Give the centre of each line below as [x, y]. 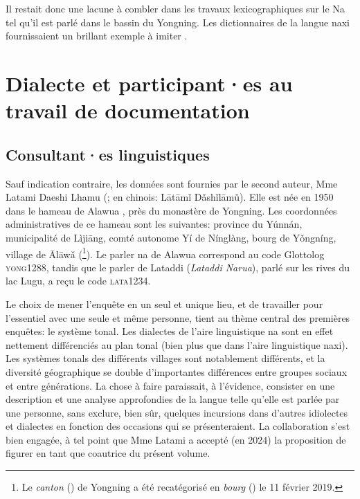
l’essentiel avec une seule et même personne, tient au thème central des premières [178, 317]
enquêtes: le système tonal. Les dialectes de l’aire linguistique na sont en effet [170, 331]
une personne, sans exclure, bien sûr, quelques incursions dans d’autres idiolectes [177, 412]
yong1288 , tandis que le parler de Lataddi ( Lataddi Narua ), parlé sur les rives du [178, 267]
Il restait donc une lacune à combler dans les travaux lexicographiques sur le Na [175, 8]
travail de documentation [128, 110]
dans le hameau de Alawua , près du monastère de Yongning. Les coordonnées [171, 210]
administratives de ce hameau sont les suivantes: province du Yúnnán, [154, 224]
